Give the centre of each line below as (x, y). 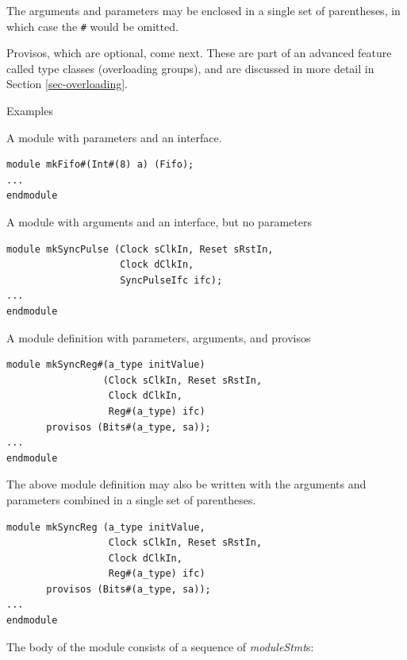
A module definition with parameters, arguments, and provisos (159, 337)
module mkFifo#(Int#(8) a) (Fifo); (100, 165)
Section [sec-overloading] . (67, 84)
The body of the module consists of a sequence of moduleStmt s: (160, 646)
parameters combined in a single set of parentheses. (131, 499)
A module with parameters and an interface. (114, 137)
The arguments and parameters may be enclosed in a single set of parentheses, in (203, 10)
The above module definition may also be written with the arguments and (186, 484)
